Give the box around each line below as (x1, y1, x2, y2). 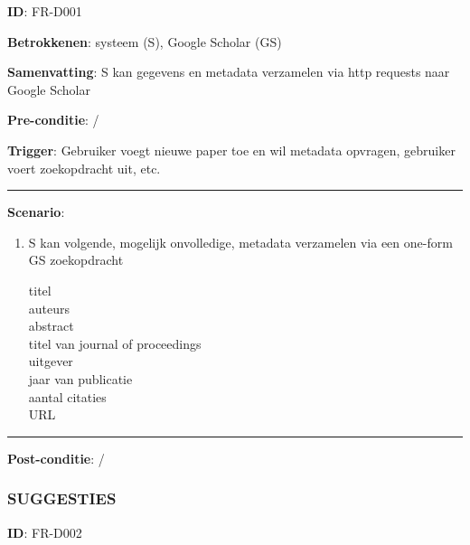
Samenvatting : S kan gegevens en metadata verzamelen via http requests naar (7, 62, 450, 81)
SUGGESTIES (7, 487, 117, 510)
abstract (28, 316, 74, 335)
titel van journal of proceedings (28, 334, 202, 352)
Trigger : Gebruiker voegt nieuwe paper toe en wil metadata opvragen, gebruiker (7, 140, 456, 159)
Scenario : (7, 202, 65, 221)
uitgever (28, 352, 73, 371)
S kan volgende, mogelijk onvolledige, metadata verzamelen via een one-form (28, 232, 453, 251)
